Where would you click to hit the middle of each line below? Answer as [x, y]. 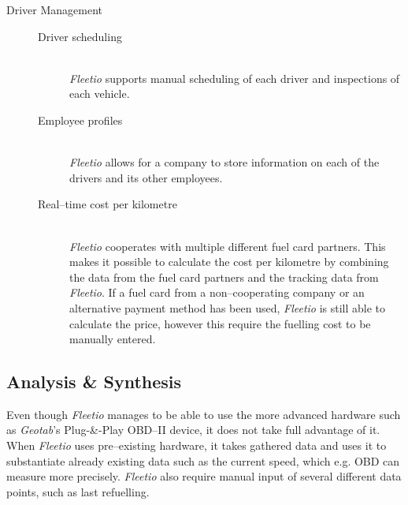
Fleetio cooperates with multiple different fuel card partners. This [228, 246]
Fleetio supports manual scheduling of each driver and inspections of [235, 78]
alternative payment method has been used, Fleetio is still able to [228, 307]
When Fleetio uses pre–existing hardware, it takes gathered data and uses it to [197, 445]
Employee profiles [80, 120]
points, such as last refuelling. [78, 491]
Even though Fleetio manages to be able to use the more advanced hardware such [204, 414]
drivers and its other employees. [146, 177]
